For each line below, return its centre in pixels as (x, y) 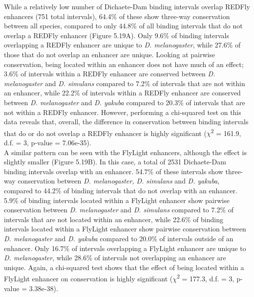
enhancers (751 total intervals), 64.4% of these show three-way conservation (117, 16)
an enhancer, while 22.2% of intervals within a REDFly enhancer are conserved (122, 93)
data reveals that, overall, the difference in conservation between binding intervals (126, 122)
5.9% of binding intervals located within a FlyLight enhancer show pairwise (117, 200)
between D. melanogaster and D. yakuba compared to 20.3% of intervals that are (125, 102)
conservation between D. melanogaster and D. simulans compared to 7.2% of (119, 210)
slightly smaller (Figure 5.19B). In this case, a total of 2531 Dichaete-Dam (115, 162)
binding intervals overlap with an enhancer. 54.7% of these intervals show (114, 171)
